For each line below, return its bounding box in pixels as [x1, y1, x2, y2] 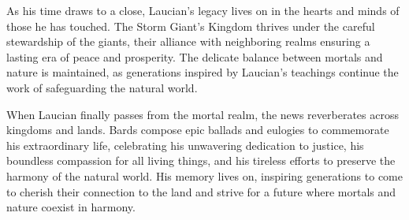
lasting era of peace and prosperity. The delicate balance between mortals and [6, 48, 383, 65]
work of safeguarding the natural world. [6, 79, 198, 95]
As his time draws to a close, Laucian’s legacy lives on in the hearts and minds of [6, 2, 400, 18]
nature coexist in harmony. [6, 199, 136, 215]
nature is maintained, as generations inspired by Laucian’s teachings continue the [6, 64, 399, 80]
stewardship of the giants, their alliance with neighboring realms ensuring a [6, 33, 370, 50]
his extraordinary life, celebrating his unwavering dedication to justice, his [6, 136, 364, 153]
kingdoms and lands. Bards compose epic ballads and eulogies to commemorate [6, 121, 389, 138]
